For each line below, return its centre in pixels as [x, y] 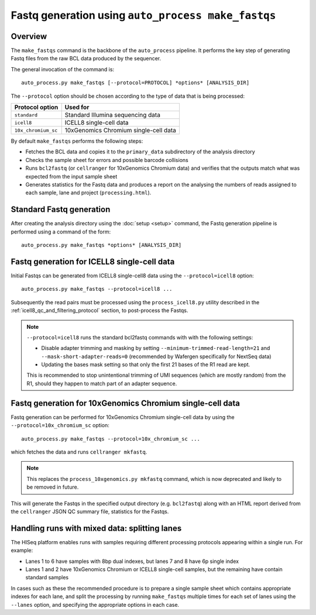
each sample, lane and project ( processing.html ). [88, 193]
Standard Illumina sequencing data [113, 115]
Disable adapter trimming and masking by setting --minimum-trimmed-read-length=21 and [156, 348]
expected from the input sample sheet [71, 176]
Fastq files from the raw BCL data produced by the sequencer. [86, 59]
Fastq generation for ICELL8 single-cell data [93, 261]
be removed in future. [53, 487]
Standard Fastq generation [61, 210]
